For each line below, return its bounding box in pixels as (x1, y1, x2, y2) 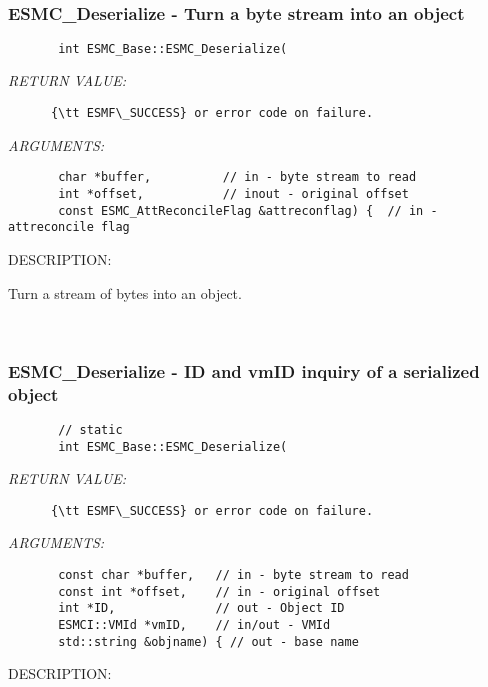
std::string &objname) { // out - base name (58, 634, 359, 649)
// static (58, 422, 123, 437)
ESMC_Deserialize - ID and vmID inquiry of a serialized (8, 358, 480, 383)
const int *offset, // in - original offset (58, 584, 381, 599)
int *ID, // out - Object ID (58, 601, 345, 616)
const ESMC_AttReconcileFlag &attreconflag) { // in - (58, 203, 438, 218)
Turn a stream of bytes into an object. (8, 282, 242, 303)
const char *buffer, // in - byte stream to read (58, 568, 409, 583)
